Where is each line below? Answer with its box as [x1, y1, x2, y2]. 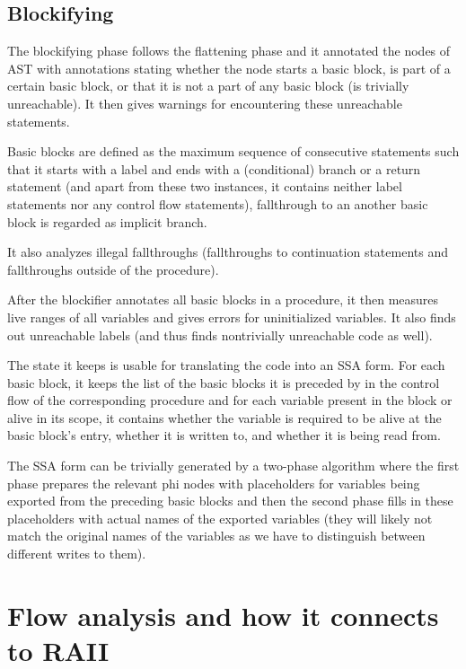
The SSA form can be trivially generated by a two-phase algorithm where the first [7, 456, 460, 475]
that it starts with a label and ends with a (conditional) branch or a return [7, 159, 421, 178]
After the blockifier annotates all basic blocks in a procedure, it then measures [7, 290, 439, 309]
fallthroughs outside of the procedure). [7, 260, 219, 278]
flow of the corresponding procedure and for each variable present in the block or [7, 391, 453, 409]
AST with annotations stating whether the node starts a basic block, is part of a [7, 58, 451, 77]
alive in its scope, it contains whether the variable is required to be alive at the [7, 408, 442, 427]
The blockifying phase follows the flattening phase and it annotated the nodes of [7, 41, 451, 60]
